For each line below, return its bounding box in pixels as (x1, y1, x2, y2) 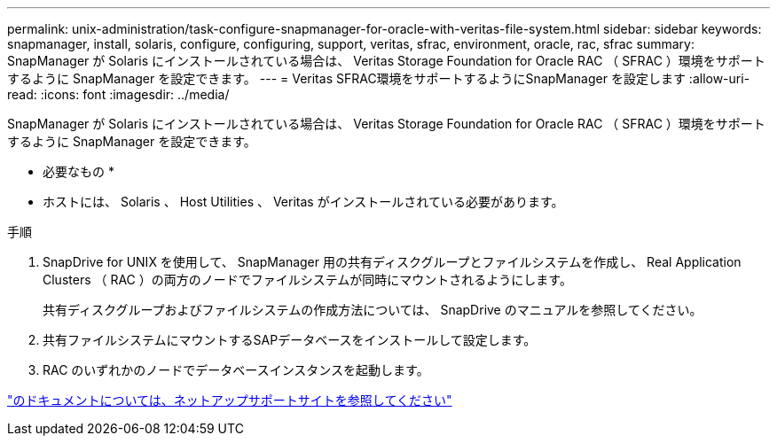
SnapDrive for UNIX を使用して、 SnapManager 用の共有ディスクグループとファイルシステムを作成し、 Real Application (43, 254, 742, 269)
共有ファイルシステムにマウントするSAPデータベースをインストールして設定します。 (43, 332, 537, 347)
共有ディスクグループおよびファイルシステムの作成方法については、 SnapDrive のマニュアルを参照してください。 (43, 302, 702, 317)
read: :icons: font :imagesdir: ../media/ (7, 87, 230, 102)
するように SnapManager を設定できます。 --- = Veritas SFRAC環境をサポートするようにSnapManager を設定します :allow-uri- (7, 71, 750, 86)
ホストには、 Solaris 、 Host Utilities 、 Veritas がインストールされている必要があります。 (43, 194, 564, 209)
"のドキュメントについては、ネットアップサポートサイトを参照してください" (7, 392, 452, 408)
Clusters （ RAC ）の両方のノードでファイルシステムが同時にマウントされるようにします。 (43, 272, 572, 287)
